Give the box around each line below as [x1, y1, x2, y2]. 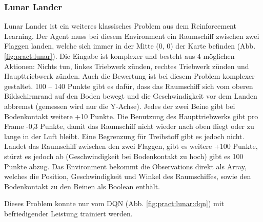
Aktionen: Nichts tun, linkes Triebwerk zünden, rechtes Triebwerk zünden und [4, 60, 249, 71]
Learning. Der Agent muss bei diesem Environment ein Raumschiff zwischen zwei [4, 30, 259, 41]
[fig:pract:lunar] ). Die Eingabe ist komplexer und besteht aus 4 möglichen [4, 51, 235, 61]
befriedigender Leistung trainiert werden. [4, 208, 133, 218]
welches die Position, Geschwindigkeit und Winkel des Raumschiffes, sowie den [4, 171, 251, 182]
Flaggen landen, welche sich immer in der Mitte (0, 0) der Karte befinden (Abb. [4, 40, 256, 51]
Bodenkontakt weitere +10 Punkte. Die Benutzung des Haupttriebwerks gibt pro [4, 110, 258, 121]
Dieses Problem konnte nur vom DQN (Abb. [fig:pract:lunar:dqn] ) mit [4, 198, 225, 209]
